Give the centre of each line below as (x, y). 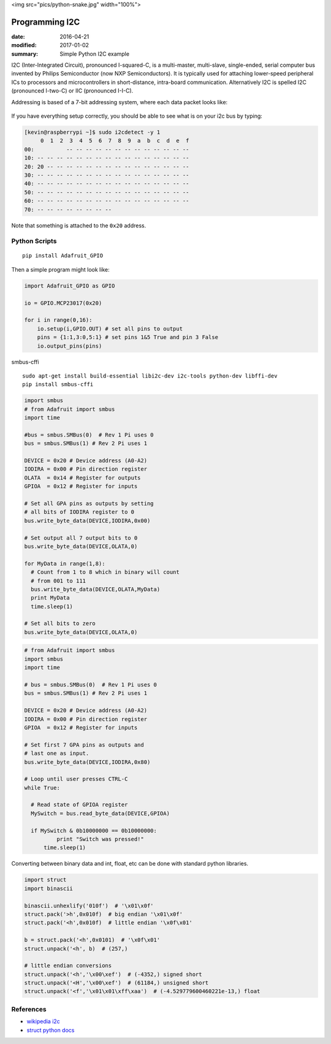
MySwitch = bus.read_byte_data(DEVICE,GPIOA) (100, 813)
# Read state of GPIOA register (79, 805)
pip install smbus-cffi (58, 384)
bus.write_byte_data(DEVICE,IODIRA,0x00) (87, 520)
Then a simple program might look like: (60, 269)
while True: (42, 787)
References (29, 1009)
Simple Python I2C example (95, 54)
